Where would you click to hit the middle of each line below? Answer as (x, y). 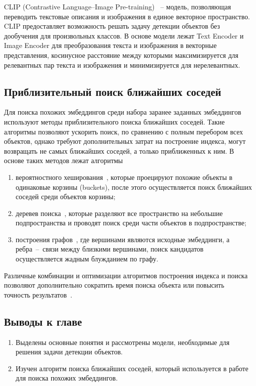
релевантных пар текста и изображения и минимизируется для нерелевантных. (122, 64)
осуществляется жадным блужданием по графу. (87, 259)
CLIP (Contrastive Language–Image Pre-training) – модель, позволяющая (118, 6)
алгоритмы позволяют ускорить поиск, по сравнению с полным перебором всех (124, 131)
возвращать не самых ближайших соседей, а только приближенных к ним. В (119, 150)
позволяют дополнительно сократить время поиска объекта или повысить (114, 285)
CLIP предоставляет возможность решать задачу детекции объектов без (112, 26)
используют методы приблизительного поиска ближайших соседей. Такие (114, 121)
